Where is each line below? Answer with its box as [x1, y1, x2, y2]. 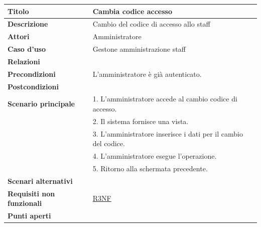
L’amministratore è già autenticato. [92, 68, 202, 79]
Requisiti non [8, 188, 55, 198]
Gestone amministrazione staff [92, 44, 186, 54]
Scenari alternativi [8, 175, 73, 186]
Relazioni [8, 56, 40, 66]
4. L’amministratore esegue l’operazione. [92, 151, 217, 161]
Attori [8, 31, 30, 42]
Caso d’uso [8, 44, 46, 54]
